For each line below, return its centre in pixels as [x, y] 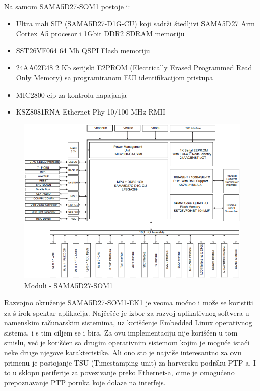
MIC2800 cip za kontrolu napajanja [71, 94]
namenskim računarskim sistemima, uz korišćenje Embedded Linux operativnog [128, 323]
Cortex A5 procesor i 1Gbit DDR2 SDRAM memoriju [100, 33]
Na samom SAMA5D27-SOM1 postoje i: [67, 6]
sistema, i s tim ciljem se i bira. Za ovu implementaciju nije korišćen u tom [121, 332]
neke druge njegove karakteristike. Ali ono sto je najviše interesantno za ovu [123, 352]
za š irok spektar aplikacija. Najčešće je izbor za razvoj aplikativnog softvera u [127, 312]
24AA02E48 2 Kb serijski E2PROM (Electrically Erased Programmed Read [134, 67]
